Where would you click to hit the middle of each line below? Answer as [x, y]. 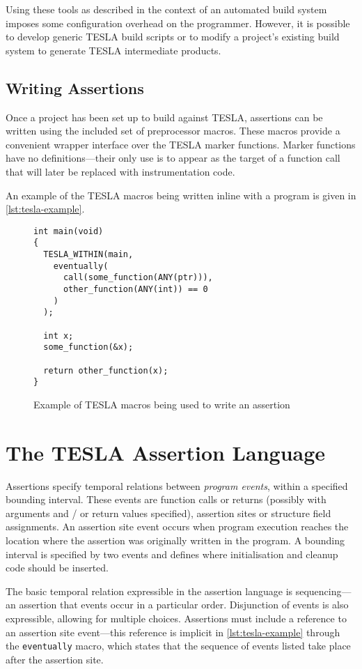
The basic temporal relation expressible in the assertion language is [149, 591]
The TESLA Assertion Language [166, 452]
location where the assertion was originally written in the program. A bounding [175, 540]
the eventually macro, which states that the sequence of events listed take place [178, 646]
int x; [58, 336]
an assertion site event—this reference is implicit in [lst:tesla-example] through [173, 632]
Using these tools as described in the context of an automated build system [166, 9]
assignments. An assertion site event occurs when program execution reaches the [177, 526]
